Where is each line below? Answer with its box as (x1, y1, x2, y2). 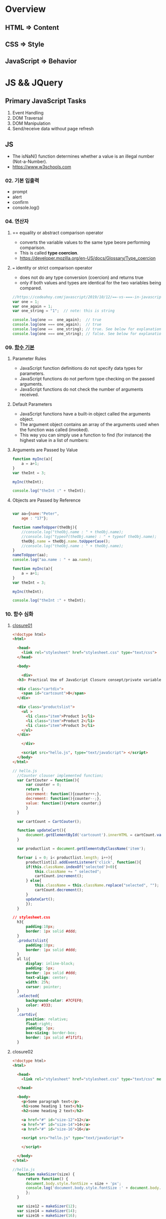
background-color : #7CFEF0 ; (25, 998, 84, 1003)
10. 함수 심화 (5, 610, 34, 617)
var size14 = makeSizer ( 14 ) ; (17, 1208, 77, 1214)
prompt (12, 189, 28, 195)
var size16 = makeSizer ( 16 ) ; (17, 1213, 77, 1218)
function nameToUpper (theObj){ (12, 525, 77, 530)
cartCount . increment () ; (34, 873, 84, 878)
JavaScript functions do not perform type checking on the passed (19, 376, 155, 382)
